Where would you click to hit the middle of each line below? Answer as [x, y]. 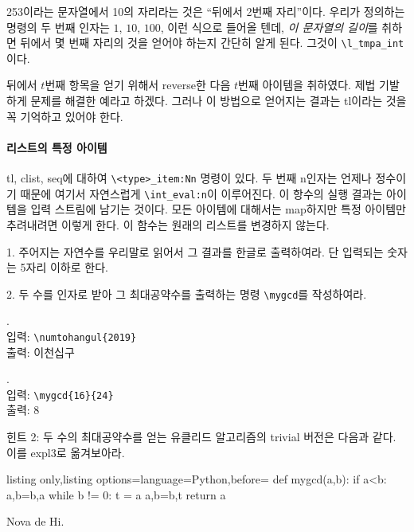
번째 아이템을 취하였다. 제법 [307, 85]
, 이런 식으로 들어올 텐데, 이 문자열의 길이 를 [269, 27]
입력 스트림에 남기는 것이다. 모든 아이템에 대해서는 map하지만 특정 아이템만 [218, 209]
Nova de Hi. [35, 521]
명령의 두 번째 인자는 [58, 27]
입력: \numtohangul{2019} [72, 336]
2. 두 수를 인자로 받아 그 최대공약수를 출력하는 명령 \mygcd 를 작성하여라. [187, 293]
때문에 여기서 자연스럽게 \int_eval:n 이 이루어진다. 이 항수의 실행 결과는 [201, 193]
